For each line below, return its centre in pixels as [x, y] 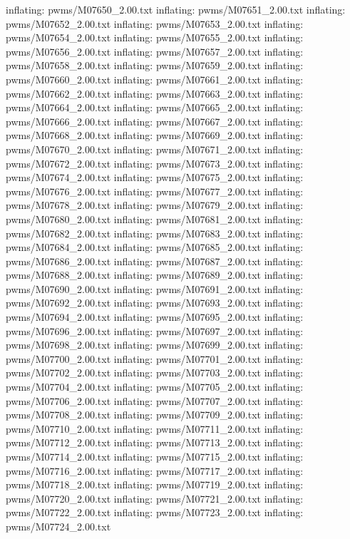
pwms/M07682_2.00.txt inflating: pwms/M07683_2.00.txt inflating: [155, 233]
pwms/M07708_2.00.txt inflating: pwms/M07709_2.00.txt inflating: [155, 415]
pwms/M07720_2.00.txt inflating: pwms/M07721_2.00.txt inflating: [155, 498]
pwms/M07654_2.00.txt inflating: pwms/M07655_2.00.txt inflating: [155, 37]
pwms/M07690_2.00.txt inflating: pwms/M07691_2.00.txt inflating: [155, 288]
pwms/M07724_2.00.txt [58, 526]
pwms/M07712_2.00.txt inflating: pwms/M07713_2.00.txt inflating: [155, 442]
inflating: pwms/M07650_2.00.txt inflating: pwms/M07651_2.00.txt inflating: [176, 9]
